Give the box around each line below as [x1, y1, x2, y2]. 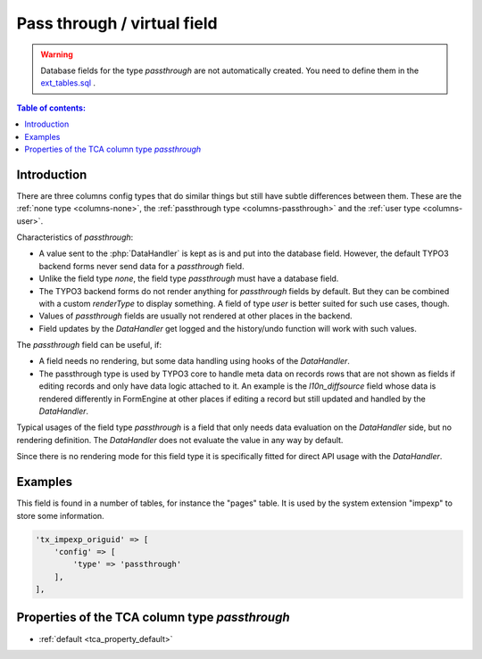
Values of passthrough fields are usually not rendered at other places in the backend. [38, 310, 353, 321]
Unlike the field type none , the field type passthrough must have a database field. [38, 273, 339, 284]
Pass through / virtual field [16, 13, 218, 33]
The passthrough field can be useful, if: [16, 340, 162, 350]
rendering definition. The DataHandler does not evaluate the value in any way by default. [16, 434, 344, 445]
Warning [40, 49, 73, 60]
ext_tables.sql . [40, 78, 96, 88]
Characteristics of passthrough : [16, 232, 134, 243]
